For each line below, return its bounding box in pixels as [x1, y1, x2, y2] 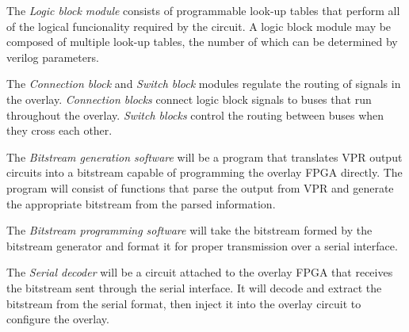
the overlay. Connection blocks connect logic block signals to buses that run [6, 90, 372, 107]
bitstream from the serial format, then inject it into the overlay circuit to [6, 295, 361, 311]
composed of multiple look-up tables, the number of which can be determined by [6, 33, 398, 50]
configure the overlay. [6, 311, 109, 327]
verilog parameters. [6, 48, 99, 65]
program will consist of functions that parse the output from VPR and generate [6, 179, 394, 196]
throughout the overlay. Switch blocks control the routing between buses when [6, 106, 384, 123]
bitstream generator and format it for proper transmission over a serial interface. [6, 237, 398, 254]
